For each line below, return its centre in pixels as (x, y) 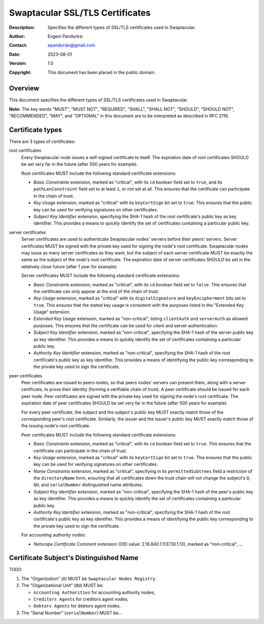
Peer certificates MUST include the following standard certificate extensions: (99, 435)
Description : (22, 27)
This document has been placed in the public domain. (102, 72)
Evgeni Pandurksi (65, 36)
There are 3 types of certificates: (42, 141)
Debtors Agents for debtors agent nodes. (77, 606)
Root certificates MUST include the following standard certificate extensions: (99, 173)
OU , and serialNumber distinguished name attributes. (88, 485)
